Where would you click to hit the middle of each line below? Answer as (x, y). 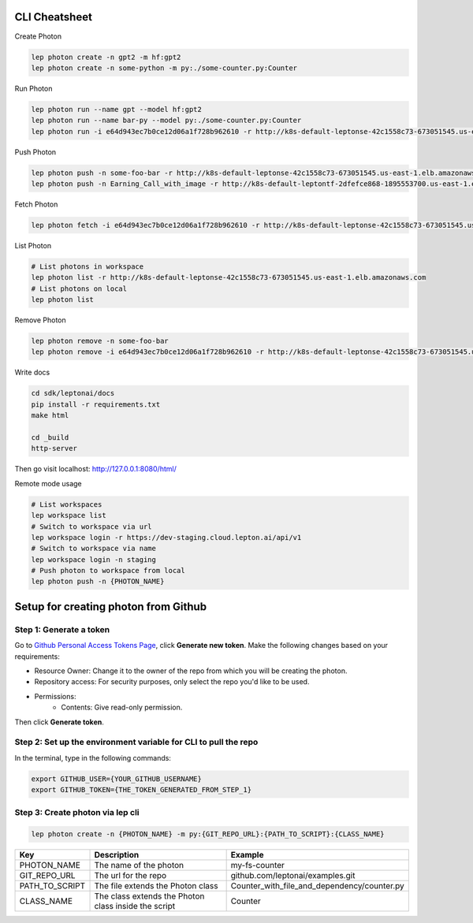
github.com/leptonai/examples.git (293, 876)
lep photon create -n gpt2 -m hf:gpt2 (106, 57)
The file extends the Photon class (156, 886)
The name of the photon (139, 865)
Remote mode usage (48, 483)
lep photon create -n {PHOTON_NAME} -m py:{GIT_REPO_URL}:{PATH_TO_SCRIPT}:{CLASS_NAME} (208, 834)
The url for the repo (130, 876)
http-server (54, 448)
